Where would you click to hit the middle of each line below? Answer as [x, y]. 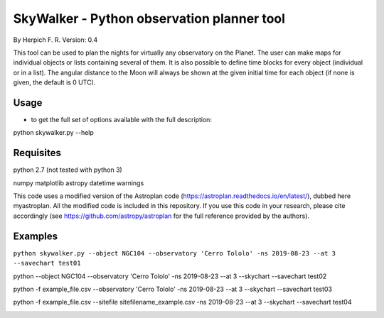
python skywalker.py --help [53, 133]
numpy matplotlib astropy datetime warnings [79, 183]
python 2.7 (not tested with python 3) [68, 170]
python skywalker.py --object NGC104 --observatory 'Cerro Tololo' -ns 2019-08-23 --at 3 [174, 253]
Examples [36, 236]
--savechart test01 [47, 263]
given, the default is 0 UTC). [54, 82]
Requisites [37, 153]
